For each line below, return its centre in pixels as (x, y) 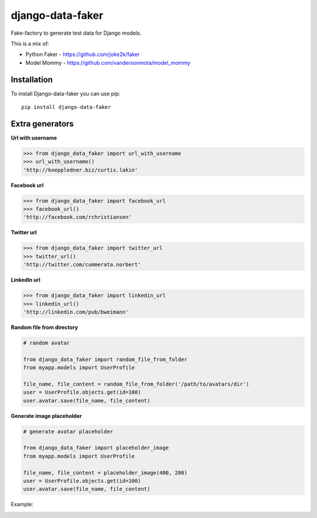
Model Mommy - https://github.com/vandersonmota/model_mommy (108, 62)
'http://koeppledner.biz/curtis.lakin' (80, 170)
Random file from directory (45, 327)
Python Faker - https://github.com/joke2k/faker (83, 54)
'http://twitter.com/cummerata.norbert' (82, 265)
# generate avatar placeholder (68, 431)
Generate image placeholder (46, 416)
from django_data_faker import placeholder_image (96, 448)
